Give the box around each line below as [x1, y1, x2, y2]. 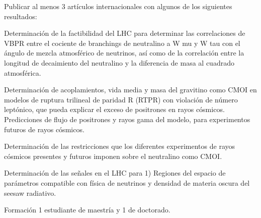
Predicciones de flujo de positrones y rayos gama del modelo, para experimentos [4, 114, 250, 124]
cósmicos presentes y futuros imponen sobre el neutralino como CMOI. [4, 150, 222, 161]
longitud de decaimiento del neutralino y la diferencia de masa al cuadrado [4, 57, 234, 68]
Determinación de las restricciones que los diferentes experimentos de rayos [4, 141, 235, 151]
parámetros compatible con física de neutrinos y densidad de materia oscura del [4, 177, 250, 188]
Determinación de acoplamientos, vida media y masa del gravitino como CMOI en [4, 84, 257, 95]
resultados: [4, 11, 37, 21]
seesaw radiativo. [4, 187, 56, 198]
